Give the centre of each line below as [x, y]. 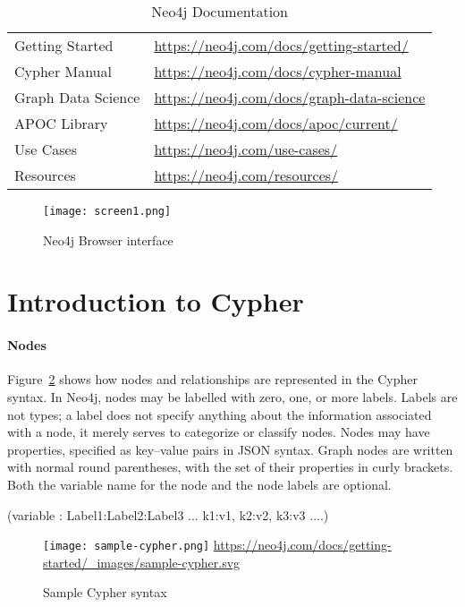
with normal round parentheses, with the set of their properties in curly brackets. [230, 467]
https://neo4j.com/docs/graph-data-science [290, 97]
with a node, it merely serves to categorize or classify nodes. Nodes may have [219, 432]
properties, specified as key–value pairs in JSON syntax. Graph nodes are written [230, 449]
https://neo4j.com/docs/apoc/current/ [276, 123]
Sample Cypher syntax [105, 592]
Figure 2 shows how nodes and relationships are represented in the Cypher [213, 379]
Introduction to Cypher [156, 301]
